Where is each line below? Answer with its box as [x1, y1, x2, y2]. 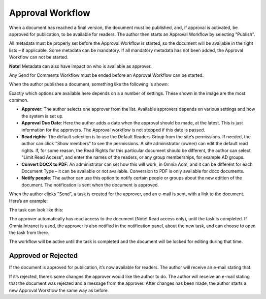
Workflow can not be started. [9, 54, 68, 60]
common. [9, 97, 29, 103]
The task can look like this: [9, 207, 64, 212]
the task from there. [9, 230, 49, 236]
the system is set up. [21, 113, 64, 119]
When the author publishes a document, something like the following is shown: [9, 81, 169, 87]
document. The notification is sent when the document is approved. [21, 182, 159, 188]
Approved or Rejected [9, 251, 78, 260]
